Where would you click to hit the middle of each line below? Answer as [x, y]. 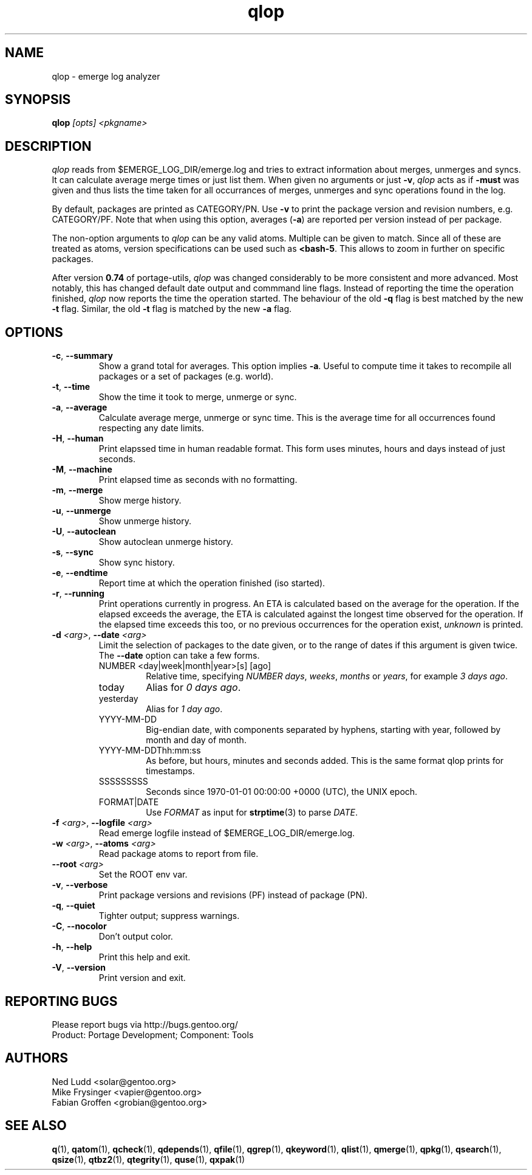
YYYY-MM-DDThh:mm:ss [150, 750]
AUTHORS [37, 1058]
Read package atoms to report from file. [179, 854]
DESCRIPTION [48, 146]
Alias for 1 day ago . [184, 709]
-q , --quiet [73, 906]
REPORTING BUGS [61, 1001]
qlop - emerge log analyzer [106, 76]
